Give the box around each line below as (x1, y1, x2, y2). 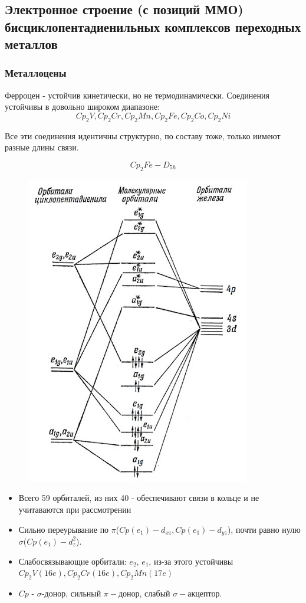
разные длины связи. (5, 141, 79, 153)
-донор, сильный (41, 586, 101, 599)
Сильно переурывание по (18, 523, 109, 535)
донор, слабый (118, 586, 170, 599)
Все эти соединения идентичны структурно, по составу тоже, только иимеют (5, 129, 281, 142)
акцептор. (187, 586, 222, 599)
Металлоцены (5, 65, 67, 80)
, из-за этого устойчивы (149, 555, 233, 567)
